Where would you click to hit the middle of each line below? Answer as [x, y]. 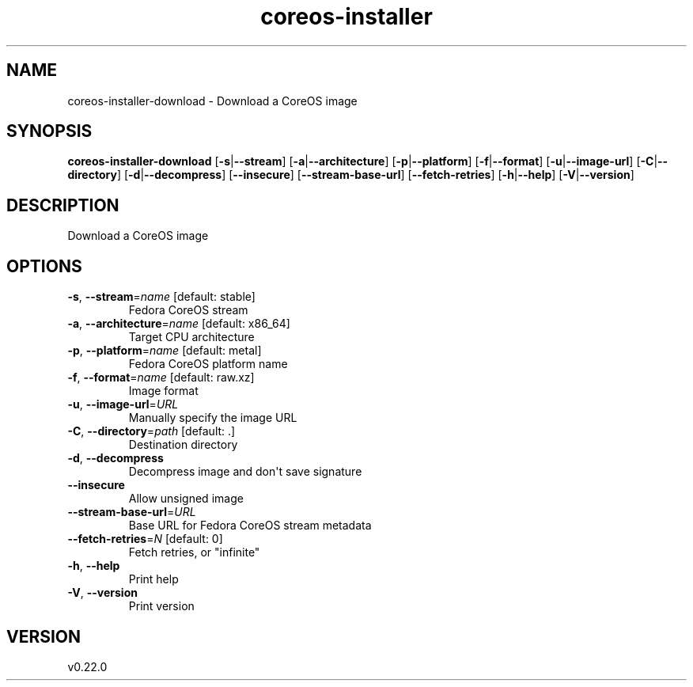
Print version [161, 606]
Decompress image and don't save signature [245, 472]
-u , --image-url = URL [123, 404]
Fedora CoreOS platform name [208, 364]
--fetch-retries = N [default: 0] [145, 539]
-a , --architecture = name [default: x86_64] [179, 324]
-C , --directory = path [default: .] [151, 431]
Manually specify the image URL [213, 418]
